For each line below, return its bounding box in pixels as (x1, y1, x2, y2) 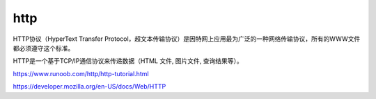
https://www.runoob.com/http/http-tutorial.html (13, 69, 149, 78)
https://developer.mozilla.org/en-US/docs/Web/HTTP (13, 82, 166, 91)
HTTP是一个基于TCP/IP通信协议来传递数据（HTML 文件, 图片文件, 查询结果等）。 (13, 57, 243, 65)
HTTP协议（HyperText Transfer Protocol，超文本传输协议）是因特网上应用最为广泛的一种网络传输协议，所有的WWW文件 (13, 35, 361, 43)
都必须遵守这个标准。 (13, 44, 75, 52)
